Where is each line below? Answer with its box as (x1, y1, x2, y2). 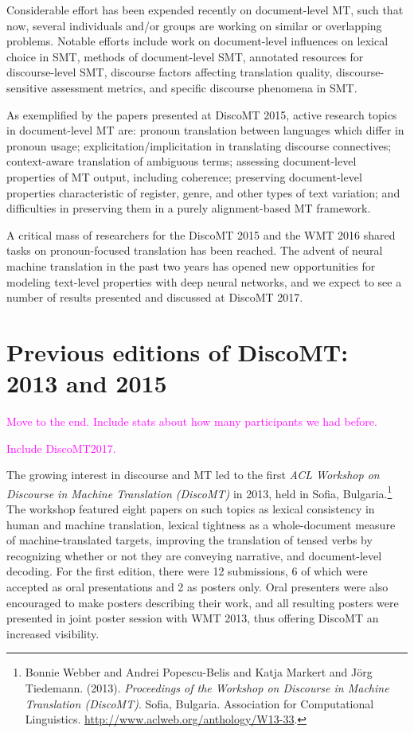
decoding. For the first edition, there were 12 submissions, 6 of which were (6, 563, 368, 579)
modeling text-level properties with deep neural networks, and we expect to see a (6, 273, 402, 290)
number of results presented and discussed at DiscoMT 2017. (6, 289, 303, 306)
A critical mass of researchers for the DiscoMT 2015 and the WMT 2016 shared (6, 226, 396, 243)
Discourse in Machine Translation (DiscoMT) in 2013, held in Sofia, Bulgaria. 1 (6, 482, 393, 501)
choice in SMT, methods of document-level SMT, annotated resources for (6, 48, 364, 64)
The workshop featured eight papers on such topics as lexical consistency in (6, 501, 375, 517)
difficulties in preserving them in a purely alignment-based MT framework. (6, 200, 371, 216)
